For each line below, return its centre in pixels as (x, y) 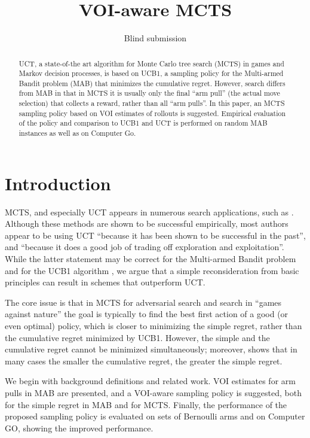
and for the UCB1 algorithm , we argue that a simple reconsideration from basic (152, 270)
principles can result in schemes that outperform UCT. (105, 282)
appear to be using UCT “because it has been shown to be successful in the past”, (155, 235)
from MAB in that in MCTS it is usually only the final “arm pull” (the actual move (149, 93)
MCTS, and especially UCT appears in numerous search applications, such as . (149, 212)
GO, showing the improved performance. (79, 428)
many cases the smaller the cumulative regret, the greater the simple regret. (144, 361)
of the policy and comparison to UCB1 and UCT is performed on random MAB (143, 123)
